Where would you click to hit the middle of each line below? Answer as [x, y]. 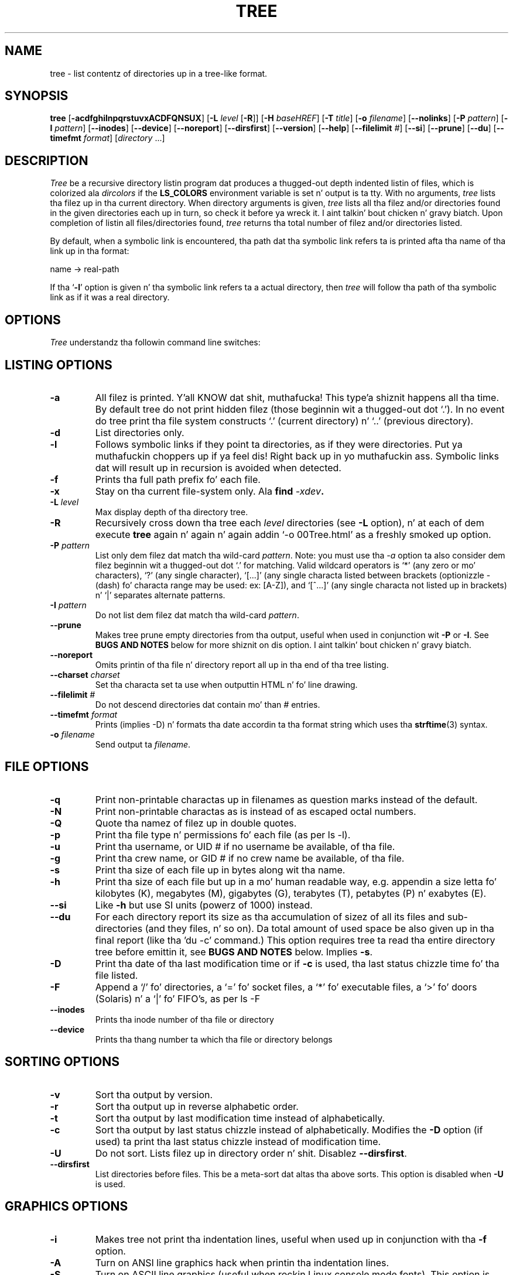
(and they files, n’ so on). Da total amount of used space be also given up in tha [319, 928]
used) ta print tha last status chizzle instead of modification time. [238, 1141]
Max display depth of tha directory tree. [172, 512]
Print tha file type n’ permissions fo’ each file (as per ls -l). [223, 834]
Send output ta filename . [143, 744]
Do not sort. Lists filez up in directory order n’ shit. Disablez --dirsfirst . [251, 1153]
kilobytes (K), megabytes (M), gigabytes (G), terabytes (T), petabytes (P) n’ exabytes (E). [291, 893]
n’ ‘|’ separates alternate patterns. [160, 595]
